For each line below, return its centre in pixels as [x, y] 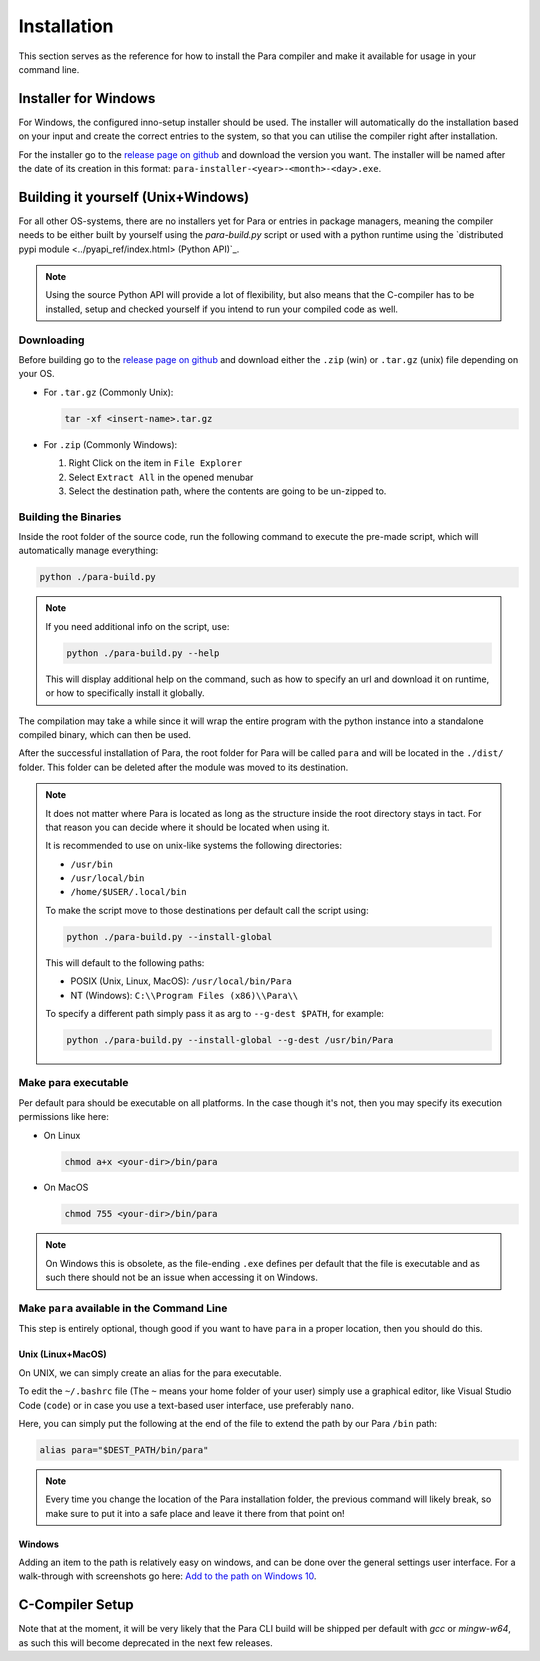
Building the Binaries [70, 517]
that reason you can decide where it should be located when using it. [187, 827]
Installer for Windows [87, 98]
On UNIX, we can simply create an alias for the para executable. [150, 1372]
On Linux [62, 1135]
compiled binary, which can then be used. [105, 734]
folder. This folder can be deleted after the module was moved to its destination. [183, 767]
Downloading [51, 340]
